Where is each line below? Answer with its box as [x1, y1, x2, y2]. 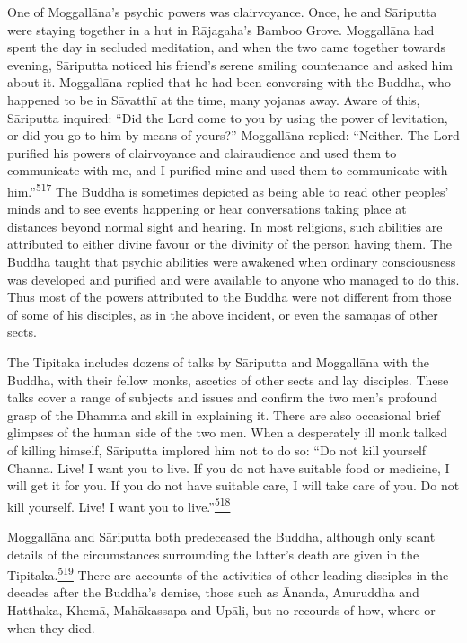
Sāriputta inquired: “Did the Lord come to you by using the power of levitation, [7, 108, 448, 127]
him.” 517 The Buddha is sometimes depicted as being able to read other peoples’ [7, 179, 449, 200]
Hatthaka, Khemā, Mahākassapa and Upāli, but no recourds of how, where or [7, 600, 436, 619]
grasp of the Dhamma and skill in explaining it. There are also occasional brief [7, 405, 441, 424]
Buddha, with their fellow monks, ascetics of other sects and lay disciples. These [7, 370, 449, 389]
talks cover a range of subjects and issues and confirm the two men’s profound [7, 388, 438, 407]
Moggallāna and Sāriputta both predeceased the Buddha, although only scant [7, 526, 436, 545]
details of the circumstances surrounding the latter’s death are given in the [7, 544, 419, 563]
